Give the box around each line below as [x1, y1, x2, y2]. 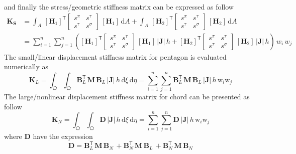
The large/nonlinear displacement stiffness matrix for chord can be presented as [4, 91, 250, 101]
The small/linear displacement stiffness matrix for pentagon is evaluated [4, 51, 227, 62]
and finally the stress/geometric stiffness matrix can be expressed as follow [4, 2, 234, 12]
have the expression [33, 131, 93, 141]
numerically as [4, 61, 49, 72]
